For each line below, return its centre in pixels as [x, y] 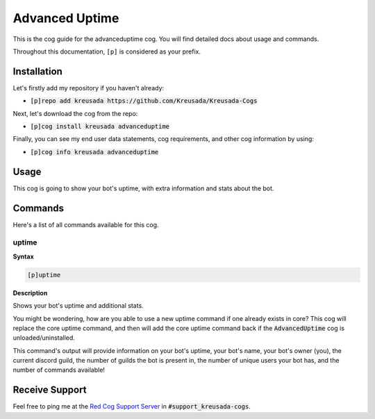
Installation [37, 71]
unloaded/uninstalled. [44, 338]
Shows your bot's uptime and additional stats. [78, 306]
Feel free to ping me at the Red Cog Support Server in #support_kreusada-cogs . [132, 406]
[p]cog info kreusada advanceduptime [94, 152]
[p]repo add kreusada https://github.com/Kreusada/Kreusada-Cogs [144, 101]
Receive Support [50, 390]
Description [30, 293]
